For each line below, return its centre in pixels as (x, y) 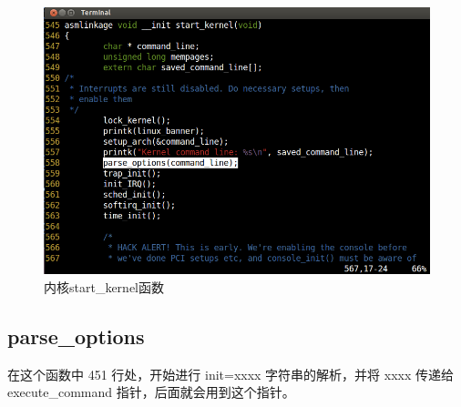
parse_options (76, 336)
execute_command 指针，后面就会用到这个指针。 (151, 392)
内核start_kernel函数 (104, 286)
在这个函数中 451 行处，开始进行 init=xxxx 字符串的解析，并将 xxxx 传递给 (231, 374)
